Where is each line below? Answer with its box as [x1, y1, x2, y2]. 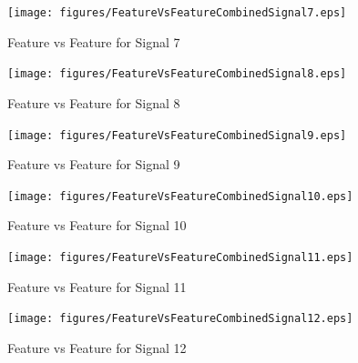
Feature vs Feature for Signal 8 [7, 93, 180, 112]
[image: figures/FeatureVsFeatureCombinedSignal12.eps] [7, 312, 353, 326]
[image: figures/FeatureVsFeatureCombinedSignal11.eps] [7, 251, 353, 264]
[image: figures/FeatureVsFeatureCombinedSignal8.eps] [7, 67, 347, 81]
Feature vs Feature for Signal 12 [7, 338, 187, 357]
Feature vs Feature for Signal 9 [7, 155, 180, 174]
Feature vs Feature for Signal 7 [7, 32, 180, 51]
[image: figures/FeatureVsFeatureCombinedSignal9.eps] [7, 128, 347, 142]
